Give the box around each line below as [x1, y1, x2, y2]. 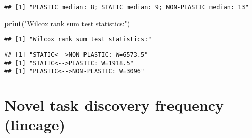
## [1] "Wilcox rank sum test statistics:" [4, 36, 152, 43]
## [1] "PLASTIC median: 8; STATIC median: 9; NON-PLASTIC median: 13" [4, 4, 249, 11]
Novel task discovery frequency [4, 95, 224, 115]
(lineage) [4, 114, 66, 135]
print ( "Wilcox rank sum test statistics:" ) [4, 18, 130, 28]
